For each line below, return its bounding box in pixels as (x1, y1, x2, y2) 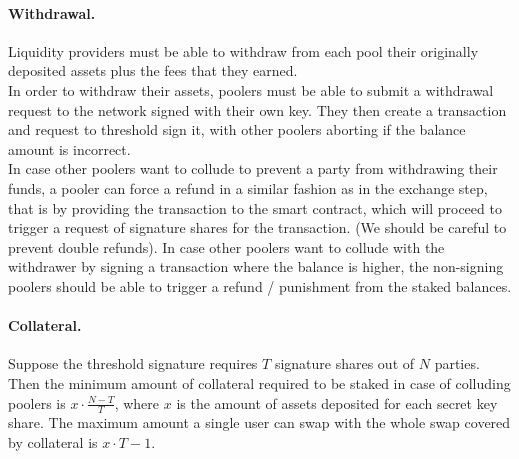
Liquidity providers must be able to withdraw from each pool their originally (8, 40, 479, 61)
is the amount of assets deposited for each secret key (176, 392, 498, 413)
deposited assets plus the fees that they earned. (8, 60, 298, 81)
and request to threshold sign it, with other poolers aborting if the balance (8, 119, 466, 140)
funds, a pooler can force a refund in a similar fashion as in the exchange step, (8, 177, 488, 198)
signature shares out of (274, 353, 415, 374)
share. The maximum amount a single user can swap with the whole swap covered (8, 412, 511, 433)
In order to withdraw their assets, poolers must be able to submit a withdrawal (8, 79, 494, 100)
